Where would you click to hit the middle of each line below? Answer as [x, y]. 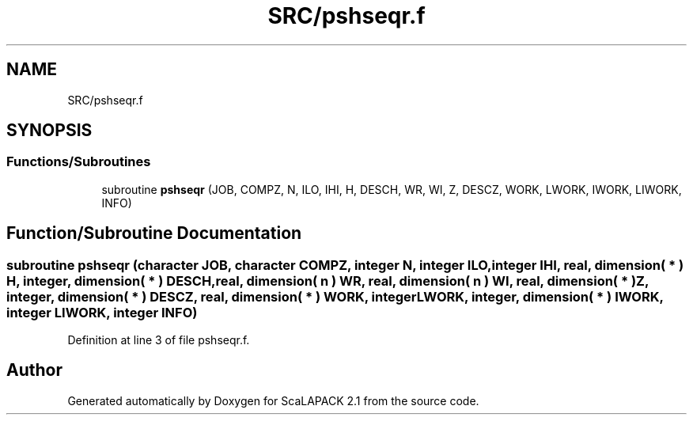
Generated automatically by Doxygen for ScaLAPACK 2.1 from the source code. [273, 400]
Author [34, 370]
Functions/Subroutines [79, 162]
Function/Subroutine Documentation [154, 233]
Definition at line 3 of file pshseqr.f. [159, 340]
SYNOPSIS [49, 131]
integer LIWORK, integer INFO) [102, 312]
